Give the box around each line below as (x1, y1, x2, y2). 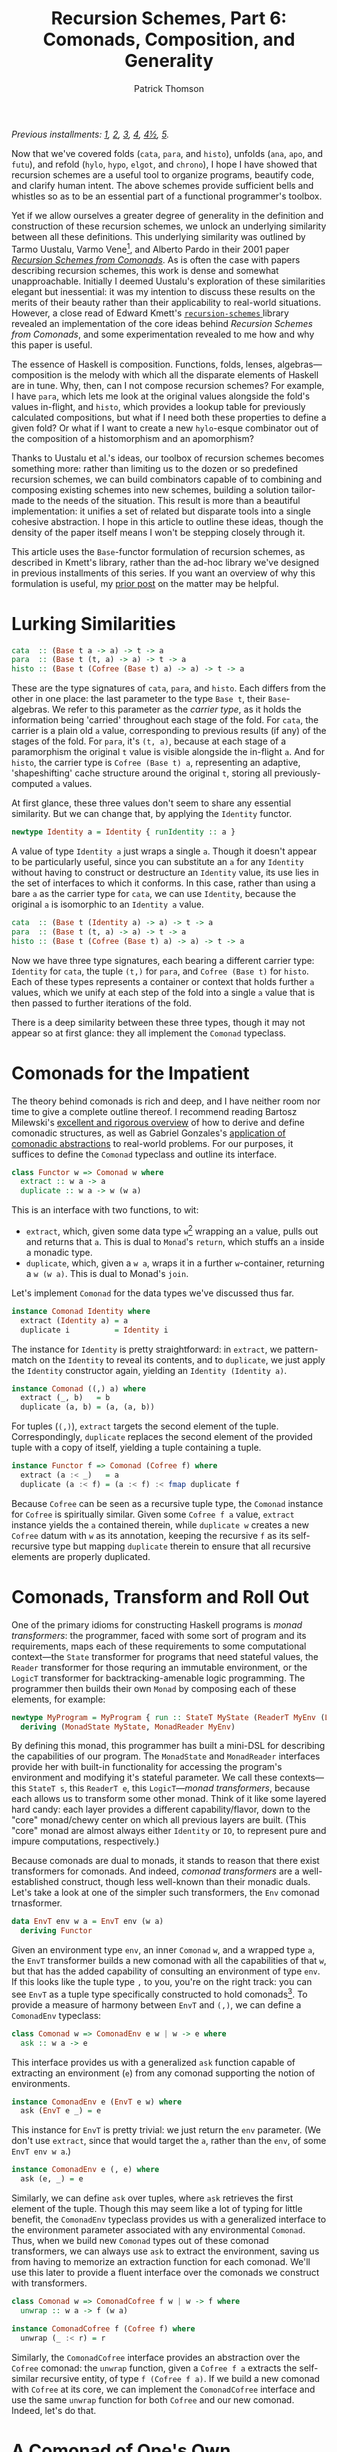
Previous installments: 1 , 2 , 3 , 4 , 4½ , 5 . (11, 128, 170, 140)
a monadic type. (25, 1246, 93, 1258)
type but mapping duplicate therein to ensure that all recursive (52, 1540, 311, 1552)
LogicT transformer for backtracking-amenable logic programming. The (11, 1672, 306, 1684)
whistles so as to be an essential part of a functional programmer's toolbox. (11, 190, 323, 202)
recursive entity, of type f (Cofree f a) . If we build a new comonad (40, 2372, 321, 2384)
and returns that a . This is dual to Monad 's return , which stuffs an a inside (25, 1235, 325, 1247)
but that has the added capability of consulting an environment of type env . (11, 1965, 321, 1977)
